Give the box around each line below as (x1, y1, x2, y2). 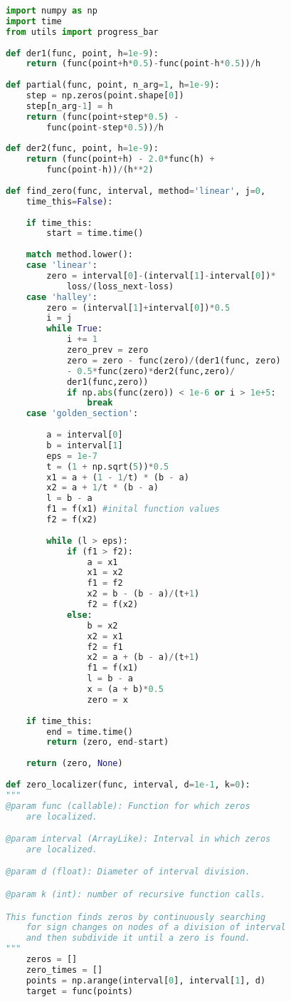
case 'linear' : (26, 260, 97, 270)
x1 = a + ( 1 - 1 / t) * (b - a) (46, 472, 189, 482)
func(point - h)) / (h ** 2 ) (46, 165, 154, 175)
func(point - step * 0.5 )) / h (46, 122, 164, 133)
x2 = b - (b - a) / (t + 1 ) (87, 589, 200, 599)
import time (6, 16, 62, 26)
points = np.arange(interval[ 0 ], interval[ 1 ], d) (26, 975, 266, 986)
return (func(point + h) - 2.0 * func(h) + (26, 154, 215, 165)
